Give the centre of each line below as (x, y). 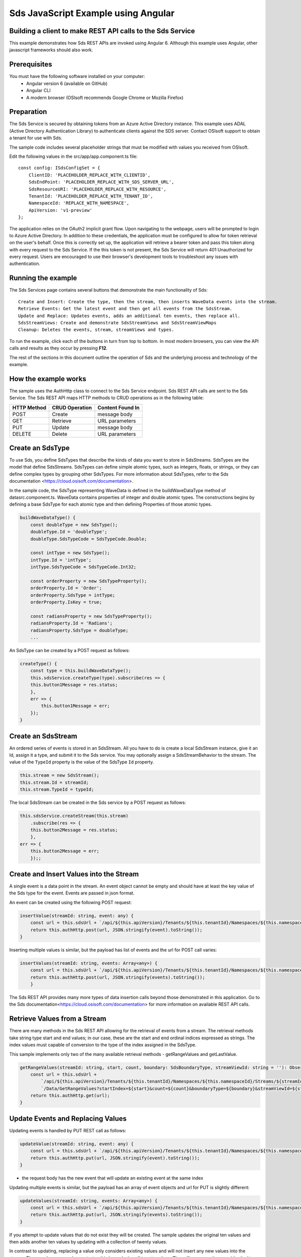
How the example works (48, 379)
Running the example (43, 278)
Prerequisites (31, 65)
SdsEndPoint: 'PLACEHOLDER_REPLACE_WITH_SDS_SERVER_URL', (101, 182)
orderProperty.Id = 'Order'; (66, 588)
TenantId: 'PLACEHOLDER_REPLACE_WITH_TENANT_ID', (91, 196)
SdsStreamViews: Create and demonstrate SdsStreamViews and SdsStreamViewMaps (117, 323)
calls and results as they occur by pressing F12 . (58, 348)
